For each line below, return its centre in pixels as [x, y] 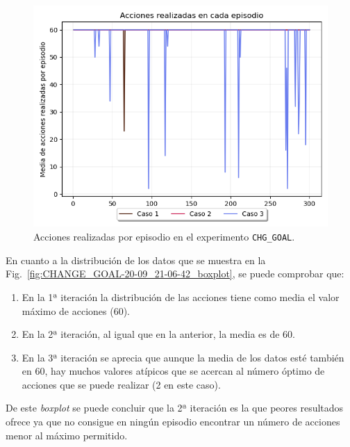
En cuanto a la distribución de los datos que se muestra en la [136, 260]
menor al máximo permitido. [67, 435]
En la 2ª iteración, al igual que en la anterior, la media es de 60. [159, 334]
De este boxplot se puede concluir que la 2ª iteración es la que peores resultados [175, 408]
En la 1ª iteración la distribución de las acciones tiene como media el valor [181, 296]
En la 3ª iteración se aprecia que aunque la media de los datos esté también [183, 357]
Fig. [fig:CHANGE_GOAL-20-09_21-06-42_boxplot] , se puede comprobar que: [175, 274]
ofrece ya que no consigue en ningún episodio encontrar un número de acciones [173, 422]
